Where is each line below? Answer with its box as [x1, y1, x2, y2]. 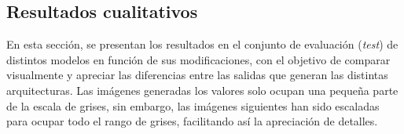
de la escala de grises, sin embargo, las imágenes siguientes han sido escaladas [6, 97, 380, 114]
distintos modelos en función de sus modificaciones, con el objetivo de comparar [6, 51, 391, 67]
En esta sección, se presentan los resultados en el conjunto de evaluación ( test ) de [6, 36, 398, 53]
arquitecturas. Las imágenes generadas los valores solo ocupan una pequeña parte [6, 81, 398, 98]
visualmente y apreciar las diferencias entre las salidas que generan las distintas [6, 67, 388, 83]
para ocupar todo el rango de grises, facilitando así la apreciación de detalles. [6, 113, 378, 129]
